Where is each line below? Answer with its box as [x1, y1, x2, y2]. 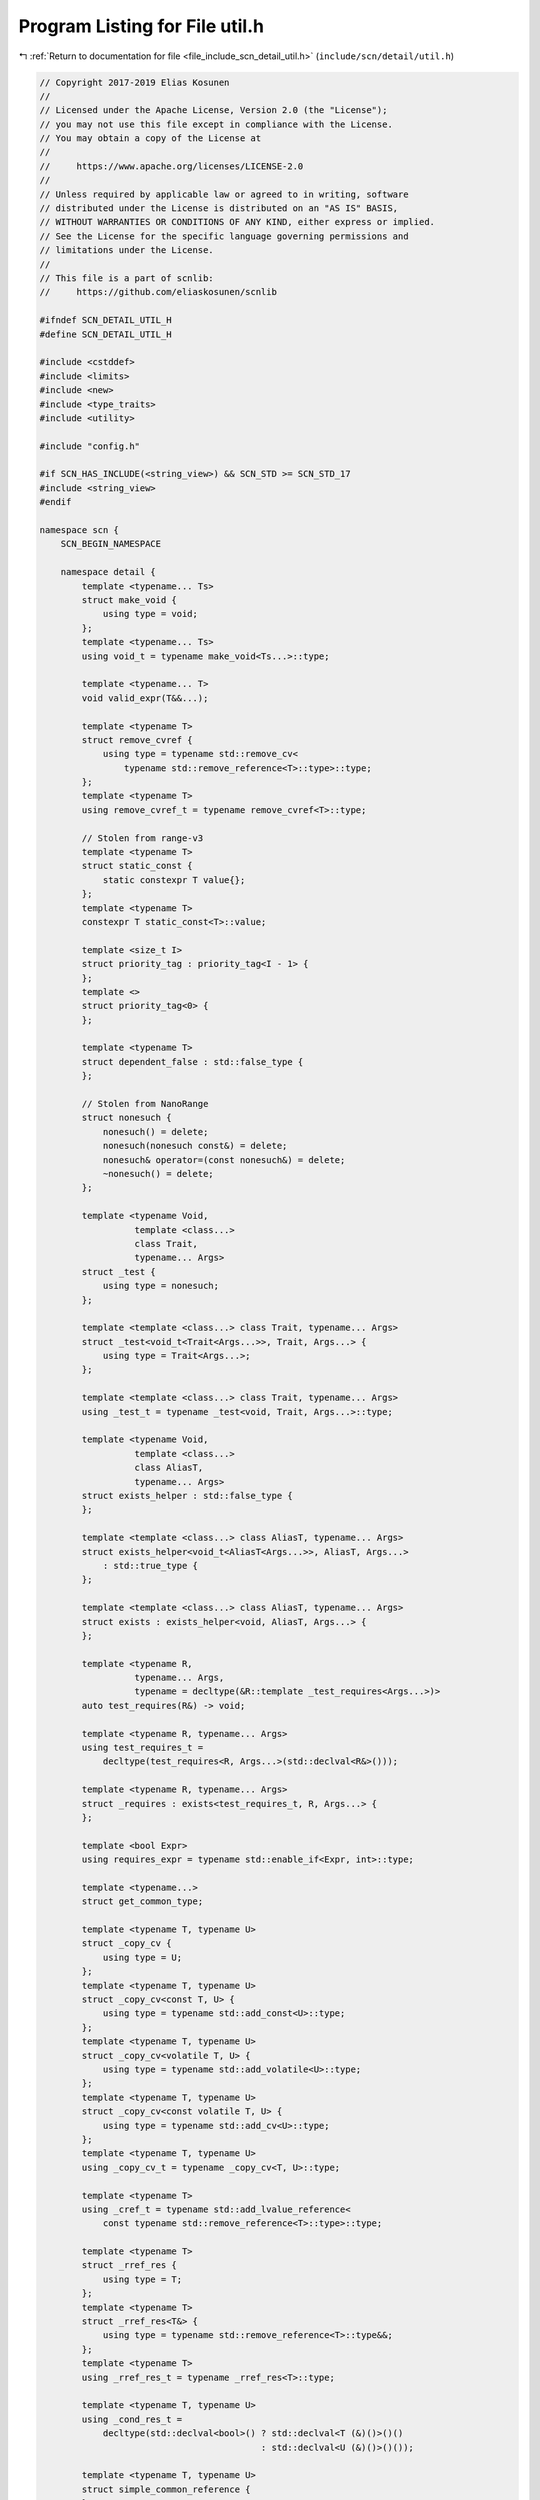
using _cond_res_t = [81, 2413, 183, 2425]
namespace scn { [39, 525, 120, 536]
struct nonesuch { [81, 1112, 172, 1124]
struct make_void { [81, 594, 177, 605]
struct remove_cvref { [81, 734, 194, 745]
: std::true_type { [102, 1560, 199, 1571]
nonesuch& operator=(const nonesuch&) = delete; [102, 1154, 346, 1165]
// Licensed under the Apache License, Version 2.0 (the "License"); [39, 105, 388, 116]
